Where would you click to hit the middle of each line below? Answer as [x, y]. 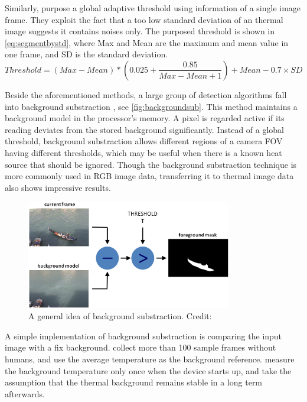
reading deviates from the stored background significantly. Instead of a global [145, 129]
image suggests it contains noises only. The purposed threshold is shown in [140, 31]
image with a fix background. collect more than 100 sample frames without [141, 347]
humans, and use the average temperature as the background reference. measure [150, 359]
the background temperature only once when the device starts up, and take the [148, 370]
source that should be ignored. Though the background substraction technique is [151, 164]
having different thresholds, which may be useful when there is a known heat [143, 152]
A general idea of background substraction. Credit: [120, 316]
